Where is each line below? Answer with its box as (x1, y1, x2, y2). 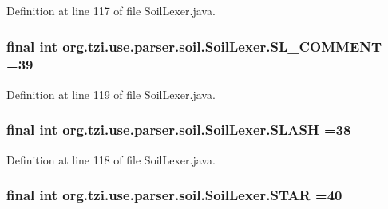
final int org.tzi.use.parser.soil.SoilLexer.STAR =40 (6, 185, 342, 205)
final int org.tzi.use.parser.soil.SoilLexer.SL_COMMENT (6, 36, 382, 56)
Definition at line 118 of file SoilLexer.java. (6, 151, 216, 168)
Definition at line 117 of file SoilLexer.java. (6, 2, 216, 18)
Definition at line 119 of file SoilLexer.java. (6, 85, 216, 102)
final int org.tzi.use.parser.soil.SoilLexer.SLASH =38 (6, 120, 351, 140)
